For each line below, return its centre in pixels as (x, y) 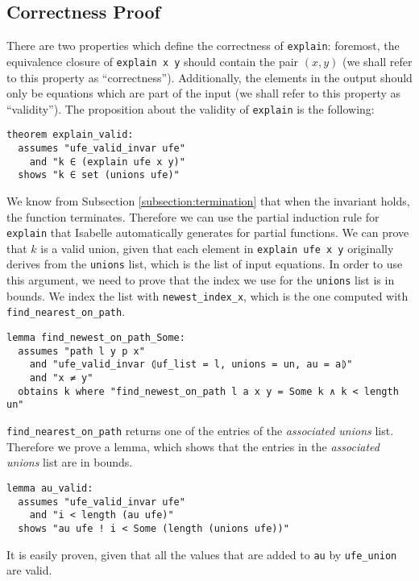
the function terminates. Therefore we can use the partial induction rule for (193, 216)
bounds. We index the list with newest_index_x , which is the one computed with (207, 295)
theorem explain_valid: (70, 135)
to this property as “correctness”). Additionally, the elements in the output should (209, 77)
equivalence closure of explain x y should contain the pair (153, 61)
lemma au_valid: (50, 488)
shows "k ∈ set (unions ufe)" (99, 175)
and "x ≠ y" (61, 378)
